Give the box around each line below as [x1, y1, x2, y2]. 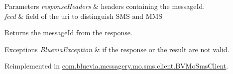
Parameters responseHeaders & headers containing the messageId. [4, 1, 205, 11]
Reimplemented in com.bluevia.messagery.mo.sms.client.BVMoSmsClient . [4, 61, 229, 71]
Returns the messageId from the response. [4, 27, 132, 38]
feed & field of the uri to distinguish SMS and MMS [4, 10, 163, 21]
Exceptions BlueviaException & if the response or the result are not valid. [4, 44, 230, 54]
